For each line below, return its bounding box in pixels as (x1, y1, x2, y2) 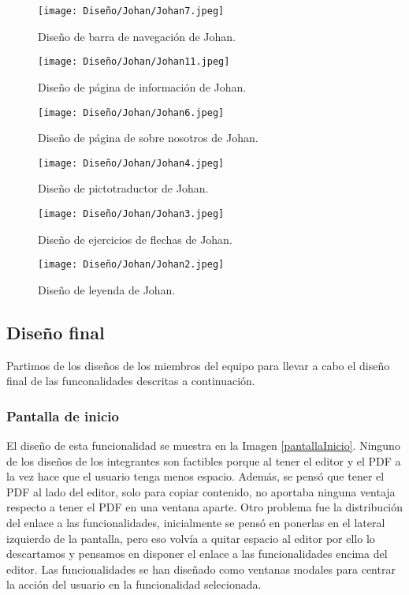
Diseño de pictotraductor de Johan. (38, 180, 209, 196)
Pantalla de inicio (6, 406, 119, 425)
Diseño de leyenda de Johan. (38, 281, 176, 297)
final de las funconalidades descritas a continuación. (6, 372, 255, 389)
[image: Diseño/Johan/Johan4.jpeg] (38, 157, 225, 169)
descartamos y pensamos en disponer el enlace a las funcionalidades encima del (6, 545, 388, 562)
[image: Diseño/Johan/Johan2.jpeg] (38, 259, 225, 271)
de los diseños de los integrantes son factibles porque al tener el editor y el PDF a (6, 452, 401, 469)
